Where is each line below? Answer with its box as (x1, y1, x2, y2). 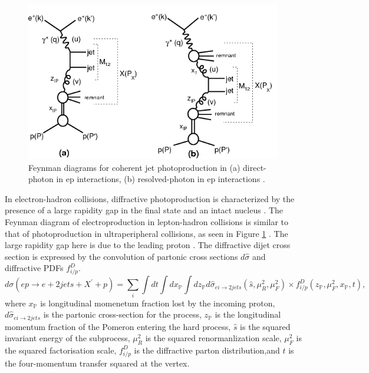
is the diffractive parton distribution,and (134, 344, 280, 356)
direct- (243, 161, 266, 173)
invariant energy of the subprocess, (5, 332, 130, 344)
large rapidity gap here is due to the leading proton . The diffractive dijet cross (5, 239, 291, 251)
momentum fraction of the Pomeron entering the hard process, (5, 320, 231, 332)
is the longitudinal (215, 308, 281, 321)
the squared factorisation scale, (5, 344, 117, 356)
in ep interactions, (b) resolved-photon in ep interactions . (56, 173, 265, 185)
